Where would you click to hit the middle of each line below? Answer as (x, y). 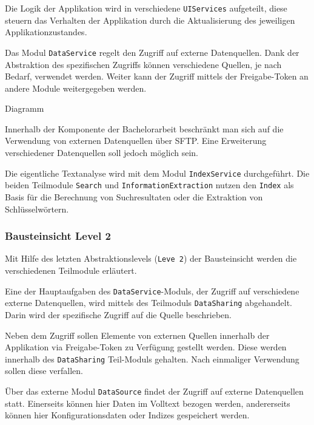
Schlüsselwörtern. (37, 209)
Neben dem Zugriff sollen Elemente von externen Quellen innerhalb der (137, 335)
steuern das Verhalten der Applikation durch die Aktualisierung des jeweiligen (150, 20)
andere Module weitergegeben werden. (76, 88)
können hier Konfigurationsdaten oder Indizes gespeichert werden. (127, 415)
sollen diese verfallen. (44, 371)
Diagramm (25, 108)
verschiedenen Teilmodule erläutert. (71, 270)
